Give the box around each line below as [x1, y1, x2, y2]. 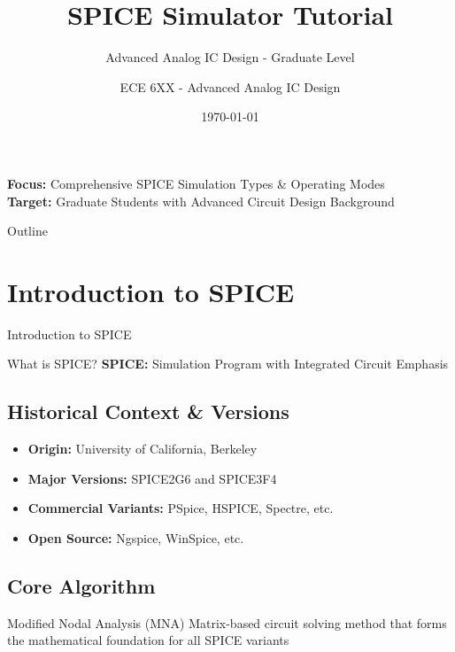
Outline [7, 221, 48, 240]
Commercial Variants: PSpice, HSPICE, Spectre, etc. [27, 499, 334, 517]
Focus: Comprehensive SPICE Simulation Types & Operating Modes [7, 174, 385, 192]
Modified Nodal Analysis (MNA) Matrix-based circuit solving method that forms [7, 613, 447, 632]
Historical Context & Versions [7, 398, 289, 425]
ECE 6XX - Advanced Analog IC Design [120, 77, 341, 96]
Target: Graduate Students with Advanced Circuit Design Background [7, 191, 395, 210]
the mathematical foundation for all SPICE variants [7, 631, 289, 649]
